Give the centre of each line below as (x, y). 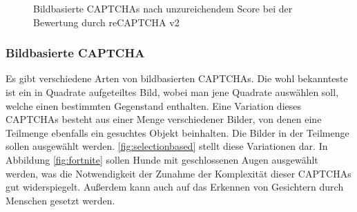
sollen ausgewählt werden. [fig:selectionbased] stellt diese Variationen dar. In (167, 146)
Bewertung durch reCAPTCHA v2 (106, 22)
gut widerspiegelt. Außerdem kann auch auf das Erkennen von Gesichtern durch (175, 187)
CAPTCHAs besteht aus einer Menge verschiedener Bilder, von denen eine (164, 119)
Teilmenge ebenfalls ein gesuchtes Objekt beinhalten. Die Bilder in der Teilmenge (177, 132)
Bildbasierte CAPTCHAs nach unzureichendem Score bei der (163, 8)
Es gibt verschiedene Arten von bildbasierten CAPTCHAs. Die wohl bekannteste (177, 78)
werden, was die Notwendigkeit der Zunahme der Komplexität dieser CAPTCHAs (178, 173)
